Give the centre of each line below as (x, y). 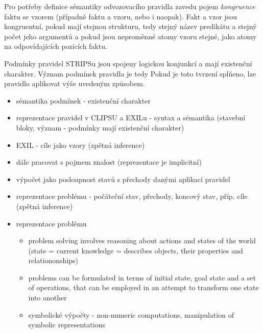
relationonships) (53, 260)
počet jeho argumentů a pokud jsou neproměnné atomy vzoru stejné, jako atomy (130, 36)
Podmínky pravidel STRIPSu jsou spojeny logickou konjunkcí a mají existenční (128, 63)
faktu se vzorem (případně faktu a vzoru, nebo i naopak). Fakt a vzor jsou (121, 16)
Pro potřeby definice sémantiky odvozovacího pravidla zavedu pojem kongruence (130, 6)
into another (47, 298)
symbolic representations (67, 325)
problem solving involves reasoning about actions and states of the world (142, 240)
